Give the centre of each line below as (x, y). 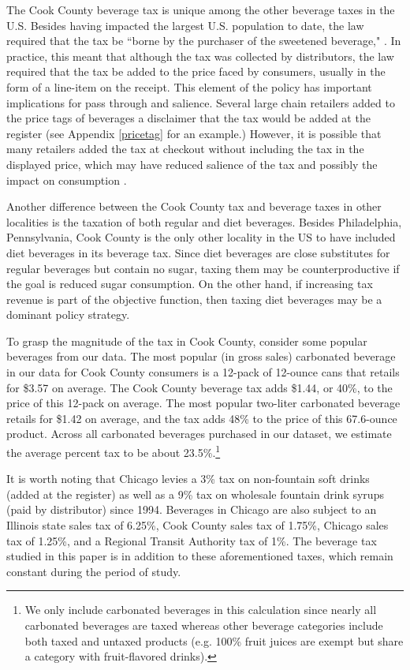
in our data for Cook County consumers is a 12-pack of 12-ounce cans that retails (203, 372)
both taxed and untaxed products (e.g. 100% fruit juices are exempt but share (214, 640)
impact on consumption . (67, 180)
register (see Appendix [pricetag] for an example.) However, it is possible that (194, 133)
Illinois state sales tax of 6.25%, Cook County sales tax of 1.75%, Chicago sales (198, 525)
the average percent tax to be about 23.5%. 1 (114, 451)
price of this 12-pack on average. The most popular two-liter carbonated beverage (203, 403)
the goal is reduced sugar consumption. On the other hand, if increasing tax (190, 284)
